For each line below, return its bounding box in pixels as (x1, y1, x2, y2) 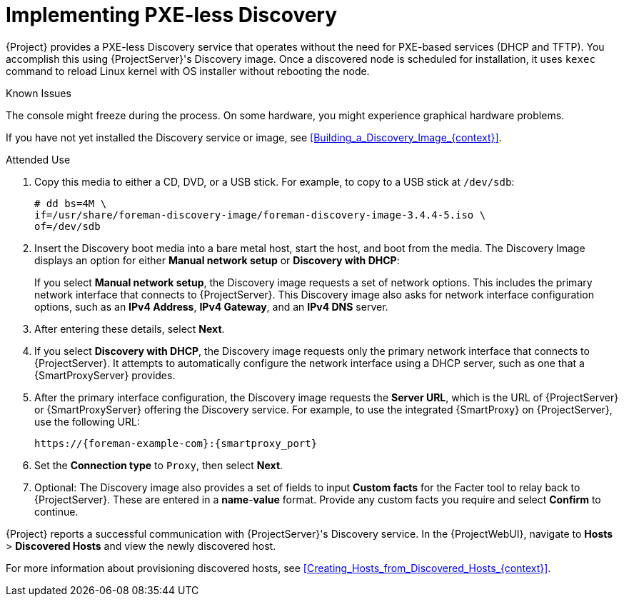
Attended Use (6, 153, 71, 166)
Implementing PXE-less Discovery (6, 3, 338, 27)
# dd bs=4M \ (34, 197, 107, 209)
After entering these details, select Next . (34, 322, 225, 335)
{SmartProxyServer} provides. (34, 368, 176, 381)
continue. (34, 505, 79, 518)
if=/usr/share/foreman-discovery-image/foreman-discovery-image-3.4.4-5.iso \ (34, 209, 486, 221)
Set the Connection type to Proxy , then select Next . (34, 458, 283, 471)
